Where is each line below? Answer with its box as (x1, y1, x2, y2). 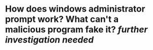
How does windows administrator (5, 3, 146, 15)
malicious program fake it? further (5, 24, 148, 35)
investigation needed (5, 34, 94, 46)
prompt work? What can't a (5, 14, 119, 25)
